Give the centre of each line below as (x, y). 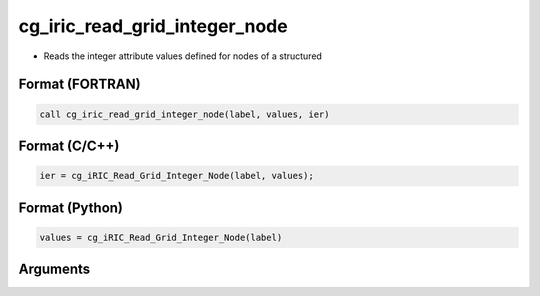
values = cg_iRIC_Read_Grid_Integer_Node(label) (161, 237)
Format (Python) (71, 207)
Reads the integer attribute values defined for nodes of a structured (182, 56)
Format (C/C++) (69, 145)
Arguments (54, 269)
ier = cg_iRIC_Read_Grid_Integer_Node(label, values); (176, 176)
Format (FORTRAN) (79, 84)
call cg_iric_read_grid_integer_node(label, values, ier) (184, 114)
